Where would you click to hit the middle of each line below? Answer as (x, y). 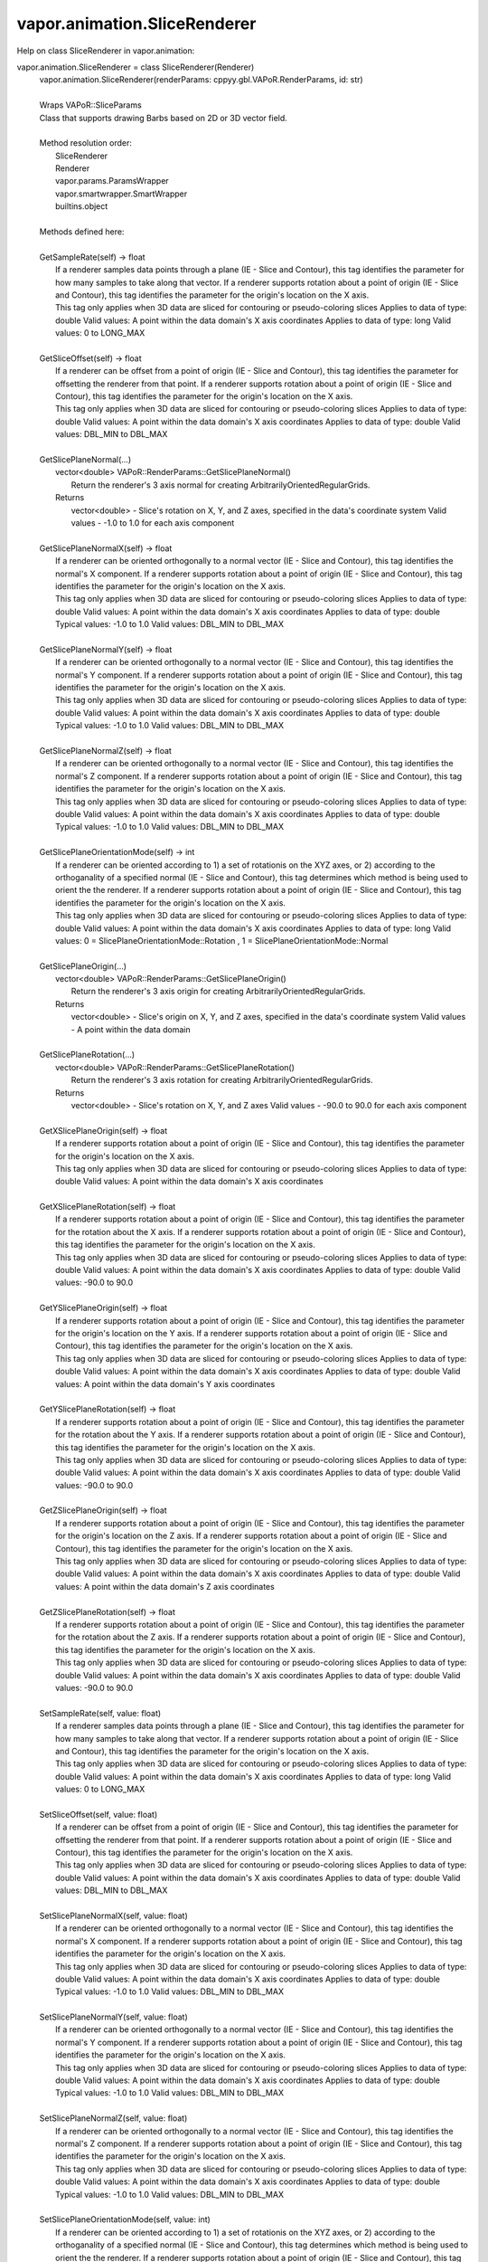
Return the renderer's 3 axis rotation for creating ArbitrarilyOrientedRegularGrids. (222, 1080)
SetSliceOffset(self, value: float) (99, 1814)
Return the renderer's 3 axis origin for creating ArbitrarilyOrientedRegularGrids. (218, 992)
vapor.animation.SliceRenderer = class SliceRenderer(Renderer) (136, 67)
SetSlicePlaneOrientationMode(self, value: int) (125, 2219)
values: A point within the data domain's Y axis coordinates (165, 1383)
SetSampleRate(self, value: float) (100, 1713)
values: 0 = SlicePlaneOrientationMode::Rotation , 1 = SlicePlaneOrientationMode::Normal (222, 940)
